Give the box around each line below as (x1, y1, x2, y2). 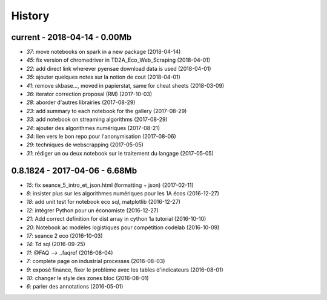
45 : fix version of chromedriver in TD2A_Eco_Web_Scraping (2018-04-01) (26, 56, 211, 64)
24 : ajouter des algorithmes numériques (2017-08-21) (26, 124, 160, 131)
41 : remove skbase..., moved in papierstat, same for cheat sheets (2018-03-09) (26, 82, 225, 89)
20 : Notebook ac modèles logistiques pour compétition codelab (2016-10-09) (26, 224, 220, 231)
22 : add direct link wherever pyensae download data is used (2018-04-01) (26, 65, 211, 72)
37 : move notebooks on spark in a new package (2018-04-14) (26, 48, 181, 56)
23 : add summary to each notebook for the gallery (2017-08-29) (26, 107, 187, 114)
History (11, 9, 50, 22)
